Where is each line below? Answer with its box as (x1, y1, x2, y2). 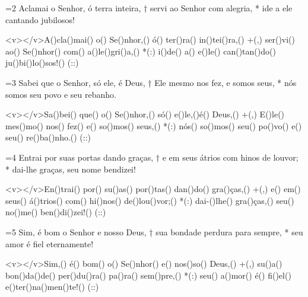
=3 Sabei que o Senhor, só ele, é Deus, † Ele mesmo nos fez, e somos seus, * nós (5, 76, 297, 88)
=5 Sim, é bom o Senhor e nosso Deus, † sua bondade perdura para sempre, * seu (5, 225, 303, 238)
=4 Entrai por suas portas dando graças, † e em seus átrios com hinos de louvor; (5, 151, 299, 163)
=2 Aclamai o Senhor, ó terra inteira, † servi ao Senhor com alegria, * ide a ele (5, 2, 293, 14)
